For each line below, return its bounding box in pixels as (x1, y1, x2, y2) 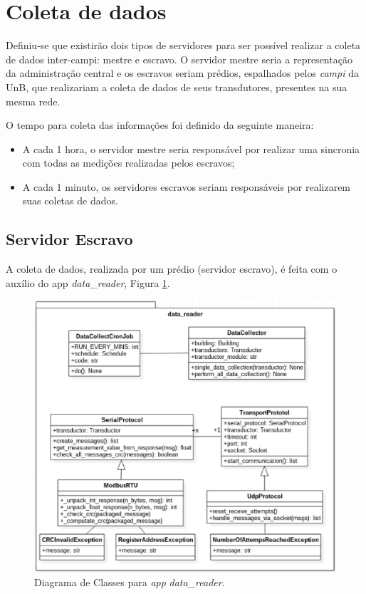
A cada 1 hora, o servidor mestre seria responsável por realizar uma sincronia (22, 141, 360, 156)
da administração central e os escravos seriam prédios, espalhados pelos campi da (6, 66, 359, 80)
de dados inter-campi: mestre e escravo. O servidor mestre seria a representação (6, 51, 352, 66)
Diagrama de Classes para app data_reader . (34, 574, 225, 589)
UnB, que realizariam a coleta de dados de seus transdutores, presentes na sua (6, 79, 347, 94)
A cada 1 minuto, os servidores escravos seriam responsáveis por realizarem (22, 179, 351, 194)
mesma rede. (6, 93, 61, 108)
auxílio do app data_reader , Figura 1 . (6, 275, 170, 290)
